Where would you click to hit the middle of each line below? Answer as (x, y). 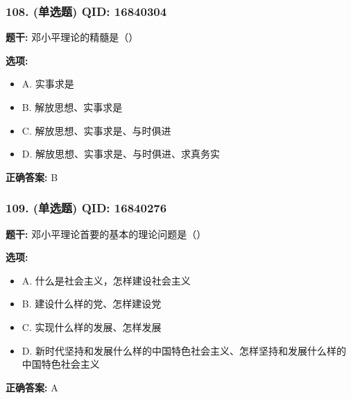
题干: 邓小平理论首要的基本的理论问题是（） (106, 234)
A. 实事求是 (48, 84)
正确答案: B (32, 177)
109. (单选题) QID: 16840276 (86, 208)
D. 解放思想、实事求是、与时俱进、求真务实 (121, 154)
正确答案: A (32, 387)
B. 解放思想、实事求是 (72, 107)
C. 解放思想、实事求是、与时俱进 (96, 130)
